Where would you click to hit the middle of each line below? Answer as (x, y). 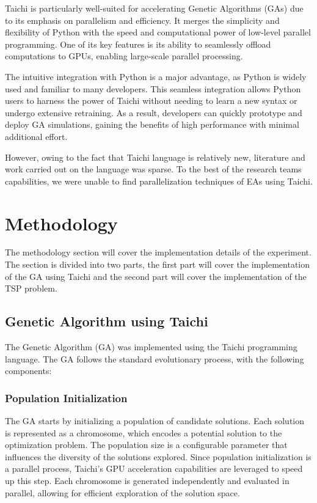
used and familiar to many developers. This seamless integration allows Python (153, 88)
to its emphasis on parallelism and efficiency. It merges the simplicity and (142, 20)
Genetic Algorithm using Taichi (107, 321)
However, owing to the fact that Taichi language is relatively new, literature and (155, 157)
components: (28, 371)
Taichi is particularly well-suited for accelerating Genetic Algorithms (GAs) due (154, 8)
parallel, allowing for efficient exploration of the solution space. (122, 492)
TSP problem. (31, 288)
